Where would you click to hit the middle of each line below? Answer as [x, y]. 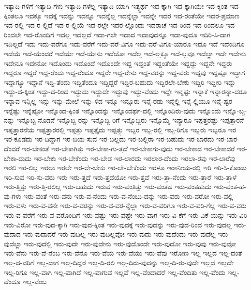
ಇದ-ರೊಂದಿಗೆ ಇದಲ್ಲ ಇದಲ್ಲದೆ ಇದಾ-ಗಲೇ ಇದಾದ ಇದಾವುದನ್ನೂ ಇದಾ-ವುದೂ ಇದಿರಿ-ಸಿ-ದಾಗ [127, 34]
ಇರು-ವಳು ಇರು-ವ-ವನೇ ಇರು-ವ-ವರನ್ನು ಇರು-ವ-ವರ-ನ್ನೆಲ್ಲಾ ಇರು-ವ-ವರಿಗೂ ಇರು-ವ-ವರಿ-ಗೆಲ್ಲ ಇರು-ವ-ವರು [125, 205]
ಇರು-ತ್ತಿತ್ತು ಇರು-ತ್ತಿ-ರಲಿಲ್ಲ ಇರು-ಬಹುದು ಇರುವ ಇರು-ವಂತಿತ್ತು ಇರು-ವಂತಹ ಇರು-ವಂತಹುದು [108, 186]
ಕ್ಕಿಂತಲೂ [14, 15]
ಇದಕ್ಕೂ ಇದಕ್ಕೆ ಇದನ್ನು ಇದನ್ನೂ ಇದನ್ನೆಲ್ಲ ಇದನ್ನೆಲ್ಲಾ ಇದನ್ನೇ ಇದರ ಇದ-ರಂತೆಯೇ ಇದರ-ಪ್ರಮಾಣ [133, 15]
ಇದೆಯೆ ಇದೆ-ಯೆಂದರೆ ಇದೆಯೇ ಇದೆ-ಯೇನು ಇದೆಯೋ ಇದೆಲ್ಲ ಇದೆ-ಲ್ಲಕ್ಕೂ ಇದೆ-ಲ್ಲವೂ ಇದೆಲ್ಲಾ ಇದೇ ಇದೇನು [125, 53]
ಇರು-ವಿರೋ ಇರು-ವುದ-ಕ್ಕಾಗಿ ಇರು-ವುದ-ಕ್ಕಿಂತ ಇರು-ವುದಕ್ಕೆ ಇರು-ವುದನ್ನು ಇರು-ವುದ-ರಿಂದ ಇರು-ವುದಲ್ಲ [118, 224]
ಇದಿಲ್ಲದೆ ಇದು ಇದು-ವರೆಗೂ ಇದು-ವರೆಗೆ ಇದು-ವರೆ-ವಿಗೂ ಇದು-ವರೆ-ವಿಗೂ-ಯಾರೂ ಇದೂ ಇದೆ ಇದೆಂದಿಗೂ [124, 44]
